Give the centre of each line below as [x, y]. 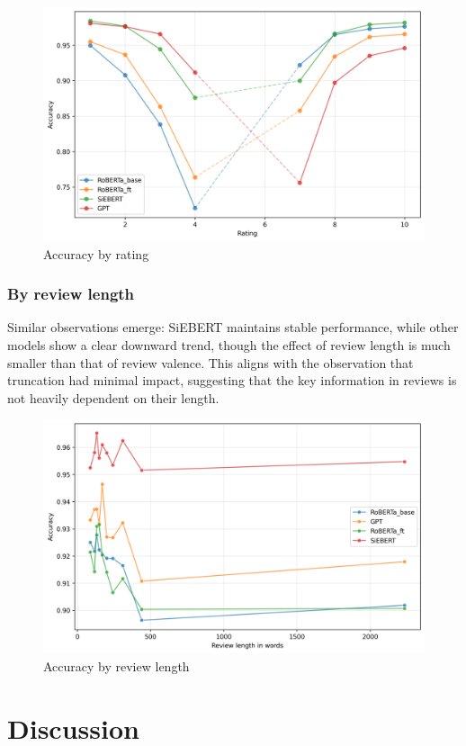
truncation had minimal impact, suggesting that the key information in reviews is [232, 380]
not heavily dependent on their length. [113, 397]
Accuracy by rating [96, 253]
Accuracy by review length [116, 666]
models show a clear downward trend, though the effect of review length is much [229, 345]
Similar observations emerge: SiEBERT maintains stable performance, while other [233, 327]
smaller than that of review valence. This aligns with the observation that [211, 362]
